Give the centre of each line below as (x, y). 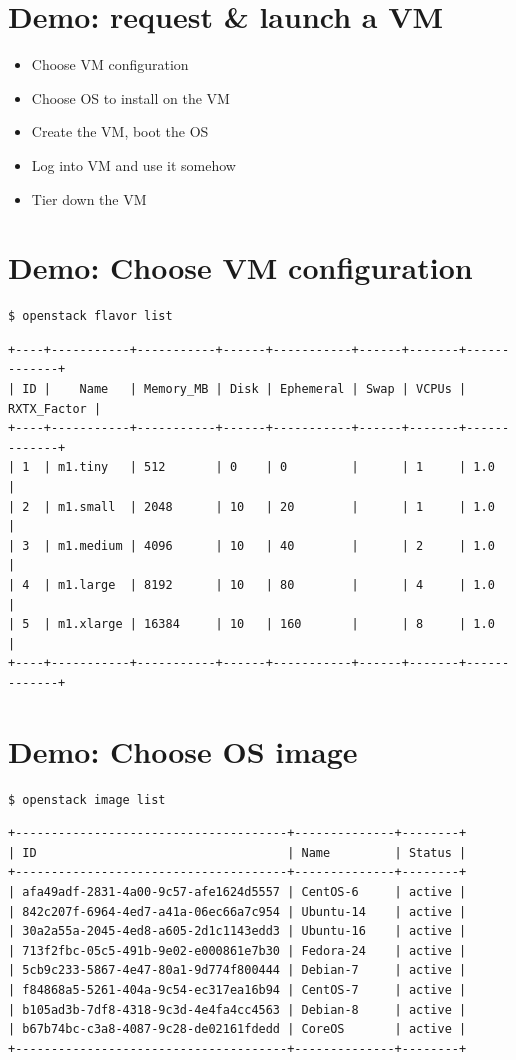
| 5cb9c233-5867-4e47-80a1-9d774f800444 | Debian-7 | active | (237, 970)
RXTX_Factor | (55, 408)
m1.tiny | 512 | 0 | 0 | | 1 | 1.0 (276, 467)
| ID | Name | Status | (237, 852)
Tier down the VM (89, 198)
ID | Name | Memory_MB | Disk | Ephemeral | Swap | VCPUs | (244, 389)
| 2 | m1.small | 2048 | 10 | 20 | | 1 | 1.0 (251, 506)
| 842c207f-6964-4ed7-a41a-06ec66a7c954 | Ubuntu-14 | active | (237, 911)
